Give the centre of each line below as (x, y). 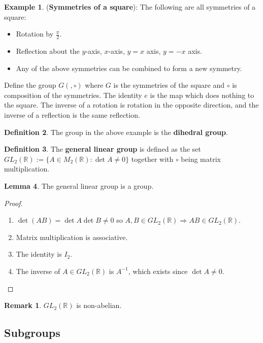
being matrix (201, 159)
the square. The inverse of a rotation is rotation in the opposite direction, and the (131, 105)
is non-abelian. (99, 305)
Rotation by (35, 34)
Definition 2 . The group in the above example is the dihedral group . (116, 132)
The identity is (39, 254)
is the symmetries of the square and (169, 85)
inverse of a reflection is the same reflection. (72, 114)
